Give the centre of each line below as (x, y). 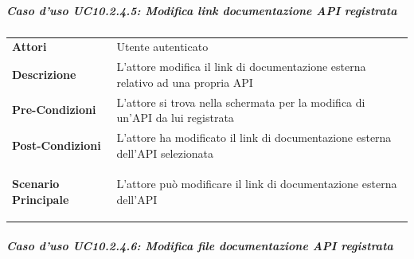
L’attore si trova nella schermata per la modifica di (241, 102)
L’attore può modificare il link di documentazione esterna (257, 184)
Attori (29, 47)
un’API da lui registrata (175, 118)
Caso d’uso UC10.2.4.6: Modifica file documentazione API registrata (200, 245)
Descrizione (44, 74)
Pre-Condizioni (54, 110)
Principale (41, 200)
